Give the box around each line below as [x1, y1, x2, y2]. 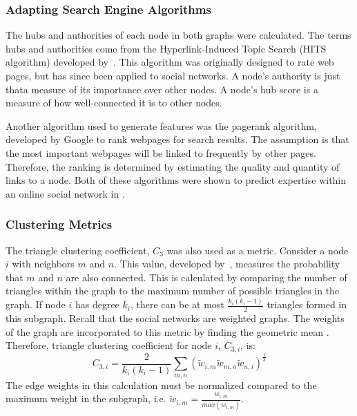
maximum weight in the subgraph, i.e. [6, 391, 166, 406]
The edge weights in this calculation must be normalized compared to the [6, 377, 317, 392]
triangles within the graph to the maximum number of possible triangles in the [6, 283, 340, 298]
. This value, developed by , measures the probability [114, 256, 340, 271]
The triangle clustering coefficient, [6, 243, 150, 257]
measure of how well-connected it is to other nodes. [6, 95, 222, 110]
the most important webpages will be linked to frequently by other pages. [6, 145, 316, 160]
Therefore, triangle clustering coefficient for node [6, 338, 212, 352]
